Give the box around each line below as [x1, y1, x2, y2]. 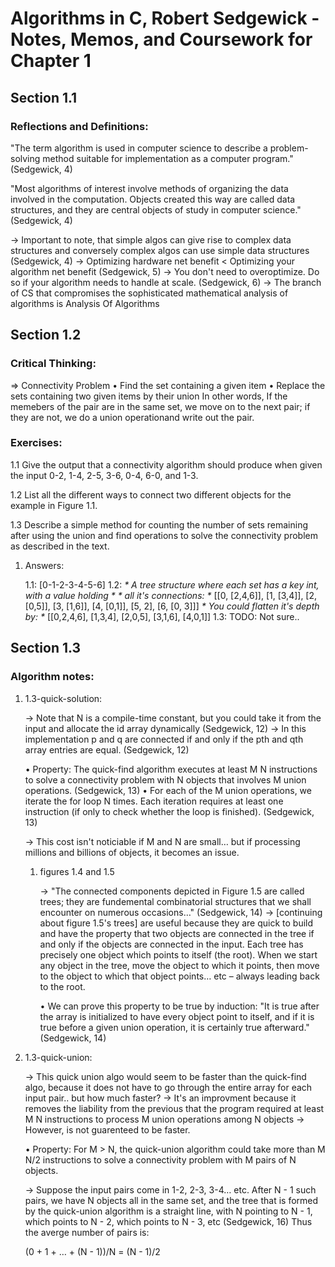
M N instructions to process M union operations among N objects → [24, 1113, 305, 1125]
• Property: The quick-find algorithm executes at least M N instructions [24, 763, 318, 775]
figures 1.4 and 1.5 [39, 865, 115, 877]
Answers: [24, 559, 65, 571]
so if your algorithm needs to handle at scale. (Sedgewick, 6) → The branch [10, 276, 322, 288]
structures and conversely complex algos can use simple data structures [10, 244, 310, 256]
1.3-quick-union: [24, 1051, 93, 1063]
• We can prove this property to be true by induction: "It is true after [39, 1000, 320, 1012]
